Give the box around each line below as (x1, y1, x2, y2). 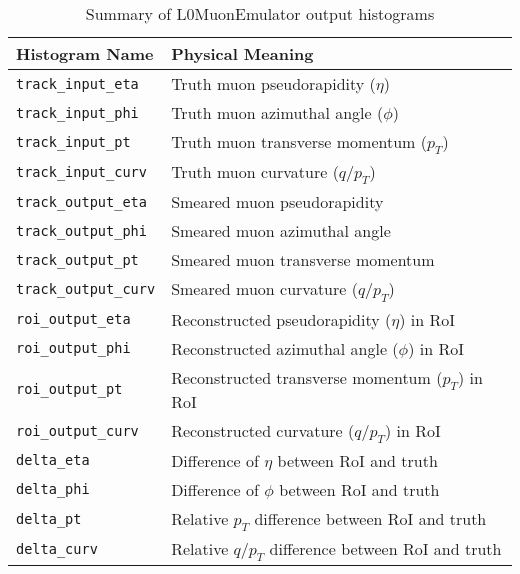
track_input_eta (16, 75, 139, 92)
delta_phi (16, 481, 90, 498)
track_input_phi (16, 104, 139, 121)
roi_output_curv (16, 422, 139, 439)
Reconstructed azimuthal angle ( (171, 336, 399, 360)
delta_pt (16, 511, 82, 528)
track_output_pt (16, 251, 139, 268)
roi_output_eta (16, 311, 131, 328)
